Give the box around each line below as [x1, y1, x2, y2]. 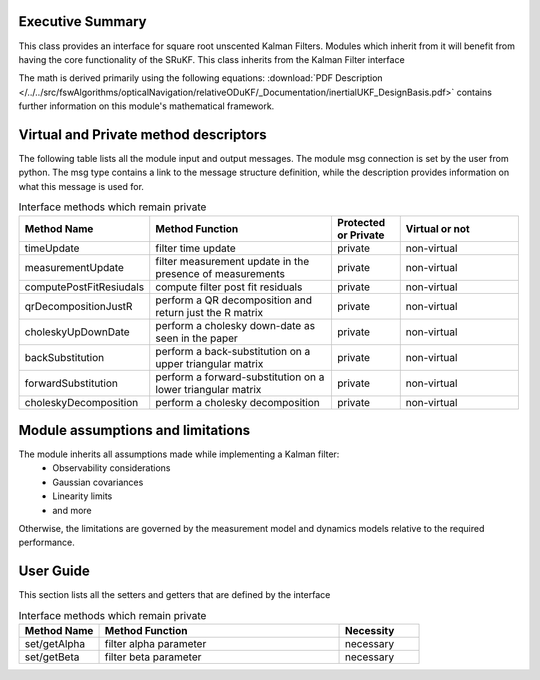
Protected [336, 215, 386, 229]
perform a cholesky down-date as [155, 318, 315, 332]
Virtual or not [405, 221, 470, 235]
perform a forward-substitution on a [155, 370, 325, 384]
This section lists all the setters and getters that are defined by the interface [18, 589, 331, 601]
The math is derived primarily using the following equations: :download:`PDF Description [18, 72, 384, 84]
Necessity [345, 624, 395, 638]
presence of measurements [155, 266, 285, 280]
